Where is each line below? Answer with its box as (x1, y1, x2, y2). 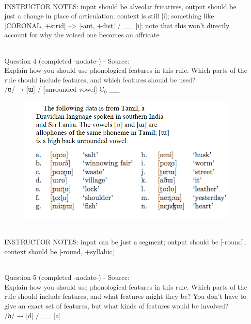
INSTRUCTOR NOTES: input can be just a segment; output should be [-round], (4, 237, 246, 247)
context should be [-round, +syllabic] (4, 246, 114, 256)
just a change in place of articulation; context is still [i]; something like (4, 11, 214, 21)
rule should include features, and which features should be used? (4, 74, 196, 84)
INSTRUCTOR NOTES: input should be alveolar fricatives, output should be (4, 1, 236, 11)
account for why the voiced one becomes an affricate (4, 30, 159, 40)
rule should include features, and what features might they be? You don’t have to (4, 291, 247, 301)
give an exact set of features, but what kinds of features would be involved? (4, 300, 229, 310)
